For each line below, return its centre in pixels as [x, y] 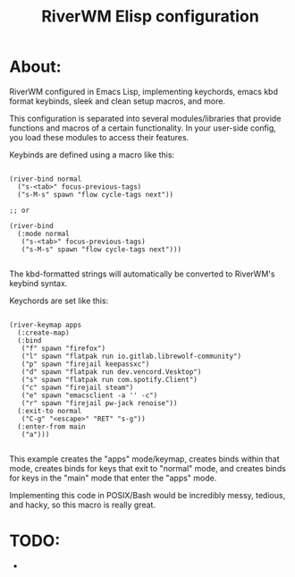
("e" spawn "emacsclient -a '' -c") [89, 395]
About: [35, 67]
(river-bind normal [46, 179]
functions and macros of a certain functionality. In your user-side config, [143, 128]
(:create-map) [43, 333]
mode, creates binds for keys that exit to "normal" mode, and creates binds [147, 468]
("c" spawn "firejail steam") [77, 387]
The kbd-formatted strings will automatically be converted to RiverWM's [142, 274]
